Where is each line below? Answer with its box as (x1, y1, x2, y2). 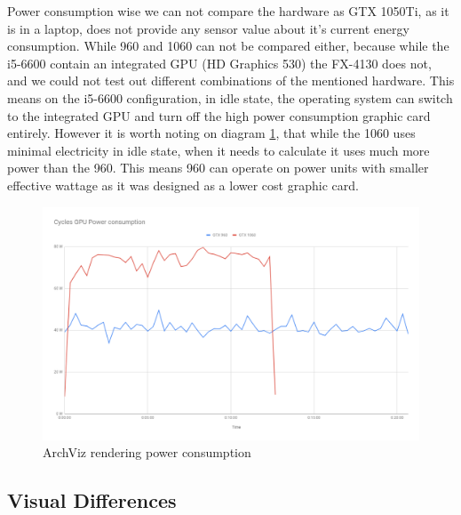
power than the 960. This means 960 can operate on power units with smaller (7, 158, 429, 177)
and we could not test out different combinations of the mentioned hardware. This (7, 71, 455, 90)
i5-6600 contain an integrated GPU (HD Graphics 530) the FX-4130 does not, (7, 53, 432, 72)
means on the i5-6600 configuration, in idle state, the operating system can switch (7, 88, 453, 107)
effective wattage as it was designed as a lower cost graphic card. (7, 175, 359, 194)
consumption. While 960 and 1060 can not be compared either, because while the (7, 36, 449, 55)
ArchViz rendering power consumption (43, 443, 251, 462)
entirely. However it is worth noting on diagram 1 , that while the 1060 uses (7, 124, 416, 142)
